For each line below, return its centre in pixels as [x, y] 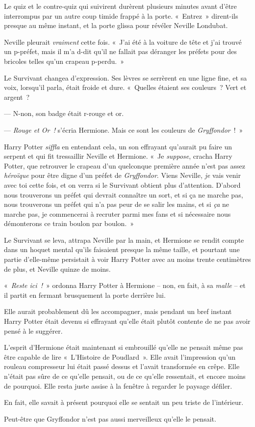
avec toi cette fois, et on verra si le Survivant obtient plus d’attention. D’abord [122, 185]
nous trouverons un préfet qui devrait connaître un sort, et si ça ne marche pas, [124, 194]
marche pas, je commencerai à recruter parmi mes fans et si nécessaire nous [117, 213]
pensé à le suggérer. [33, 330]
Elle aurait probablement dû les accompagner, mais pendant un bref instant [118, 311]
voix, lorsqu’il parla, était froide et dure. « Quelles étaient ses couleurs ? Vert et [125, 87]
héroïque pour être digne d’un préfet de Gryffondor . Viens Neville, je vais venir [122, 175]
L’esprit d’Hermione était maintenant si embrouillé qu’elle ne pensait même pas [124, 347]
